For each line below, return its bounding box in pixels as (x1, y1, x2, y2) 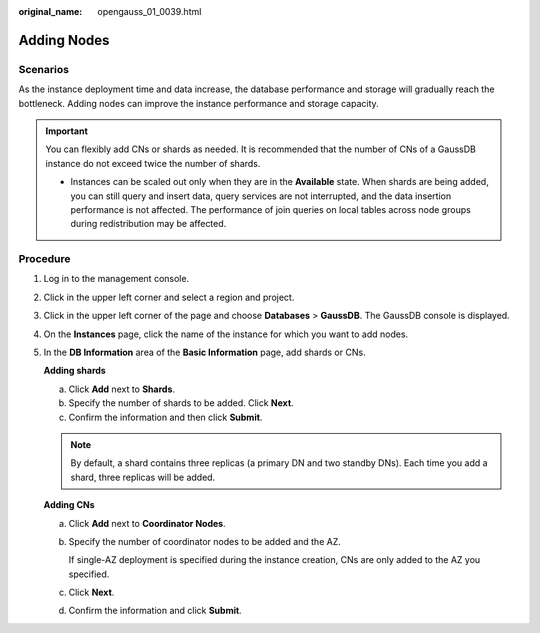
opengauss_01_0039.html (97, 6, 202, 17)
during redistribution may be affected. (70, 218, 227, 230)
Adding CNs (43, 499, 95, 511)
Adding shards (43, 365, 107, 377)
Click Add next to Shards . (68, 383, 175, 395)
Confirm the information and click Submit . (68, 605, 242, 617)
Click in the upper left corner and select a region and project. (43, 291, 295, 303)
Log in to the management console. (43, 273, 190, 285)
